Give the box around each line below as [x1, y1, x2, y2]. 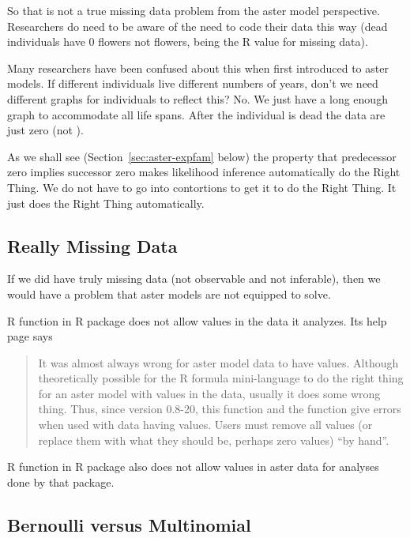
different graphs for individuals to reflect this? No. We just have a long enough [7, 90, 388, 107]
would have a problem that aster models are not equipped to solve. [7, 285, 331, 302]
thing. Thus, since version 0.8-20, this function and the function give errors [38, 401, 401, 417]
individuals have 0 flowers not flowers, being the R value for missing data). [7, 33, 368, 50]
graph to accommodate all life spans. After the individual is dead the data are [7, 106, 386, 122]
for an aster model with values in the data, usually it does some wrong [38, 385, 381, 401]
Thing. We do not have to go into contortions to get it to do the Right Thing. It [7, 179, 397, 195]
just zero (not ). [7, 122, 84, 138]
